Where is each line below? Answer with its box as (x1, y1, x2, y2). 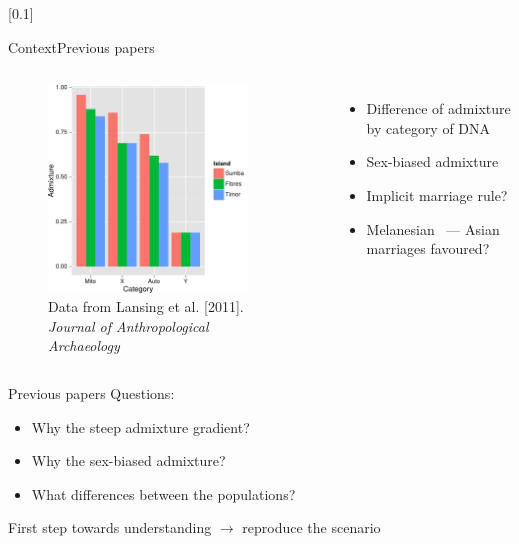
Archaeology (48, 335, 120, 356)
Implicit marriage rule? (366, 184, 508, 205)
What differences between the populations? (31, 483, 296, 504)
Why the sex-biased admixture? (31, 450, 226, 471)
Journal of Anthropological (48, 315, 209, 336)
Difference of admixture (366, 98, 511, 119)
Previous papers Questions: (8, 383, 175, 404)
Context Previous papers (8, 36, 155, 57)
